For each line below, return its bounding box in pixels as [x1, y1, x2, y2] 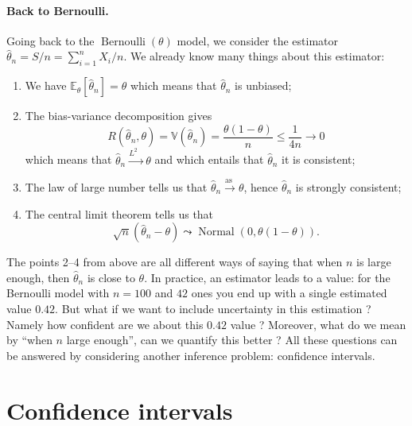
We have [25, 77, 67, 94]
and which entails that [154, 151, 264, 168]
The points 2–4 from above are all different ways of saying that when [6, 254, 343, 270]
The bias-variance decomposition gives [25, 107, 212, 124]
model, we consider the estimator [177, 32, 338, 48]
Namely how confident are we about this [6, 316, 204, 332]
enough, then [6, 269, 70, 285]
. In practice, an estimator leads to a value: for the [144, 269, 391, 285]
